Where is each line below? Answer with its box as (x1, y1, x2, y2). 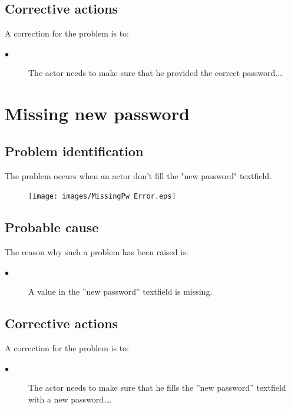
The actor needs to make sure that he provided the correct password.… (28, 67, 283, 79)
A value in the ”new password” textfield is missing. (28, 285, 213, 298)
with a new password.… (28, 392, 112, 405)
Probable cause (5, 218, 99, 236)
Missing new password (5, 101, 190, 126)
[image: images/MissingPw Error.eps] (28, 192, 176, 201)
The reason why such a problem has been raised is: (5, 246, 189, 258)
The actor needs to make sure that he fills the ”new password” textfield (28, 381, 286, 394)
